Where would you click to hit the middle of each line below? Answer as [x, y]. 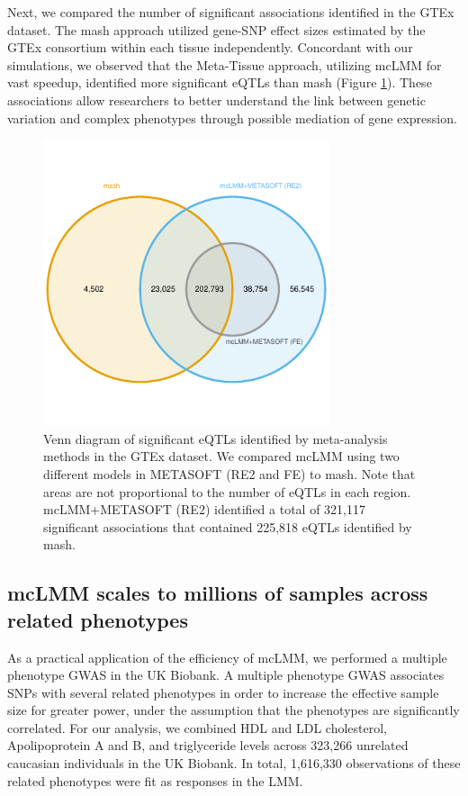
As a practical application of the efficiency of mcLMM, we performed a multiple [227, 657]
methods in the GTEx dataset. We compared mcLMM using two [221, 456]
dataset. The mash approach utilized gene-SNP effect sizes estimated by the [216, 29]
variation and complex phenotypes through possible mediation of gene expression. [232, 118]
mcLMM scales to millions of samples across [218, 593]
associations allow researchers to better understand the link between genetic [216, 99]
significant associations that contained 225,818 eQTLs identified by [228, 526]
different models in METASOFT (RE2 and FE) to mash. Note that [229, 473]
